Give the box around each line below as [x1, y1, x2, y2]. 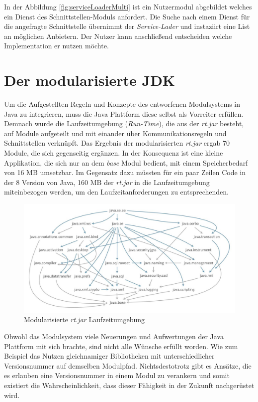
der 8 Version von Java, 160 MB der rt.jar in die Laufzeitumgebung [4, 177, 210, 187]
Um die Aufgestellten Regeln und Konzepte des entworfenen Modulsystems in [4, 99, 241, 109]
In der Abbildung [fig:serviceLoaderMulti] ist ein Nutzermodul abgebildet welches [4, 1, 252, 11]
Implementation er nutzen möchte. [4, 40, 109, 51]
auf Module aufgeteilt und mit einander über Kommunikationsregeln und [4, 128, 227, 138]
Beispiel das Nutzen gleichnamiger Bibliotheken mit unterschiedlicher [4, 351, 215, 361]
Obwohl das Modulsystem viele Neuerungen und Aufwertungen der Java [4, 331, 224, 342]
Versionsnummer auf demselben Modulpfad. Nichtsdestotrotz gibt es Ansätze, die [4, 360, 252, 371]
